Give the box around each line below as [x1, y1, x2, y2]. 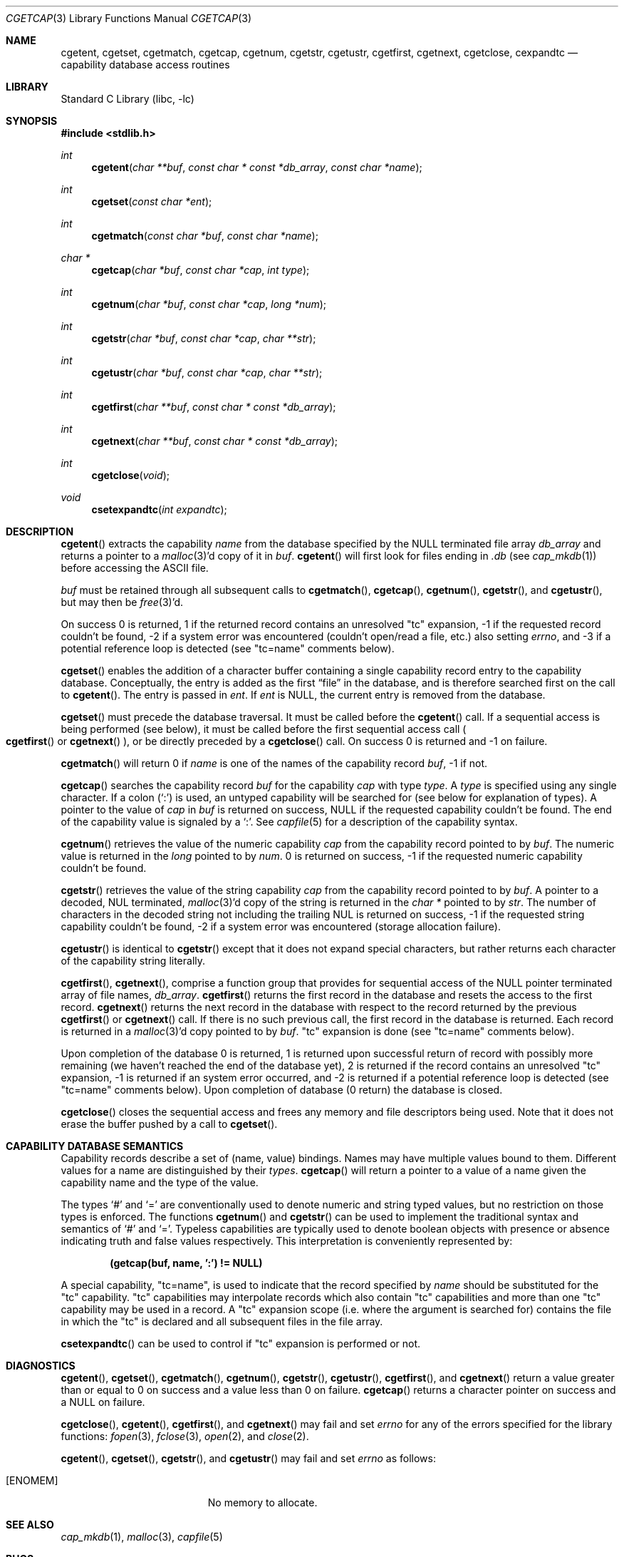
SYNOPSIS [6, 115, 58, 127]
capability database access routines [61, 58, 230, 71]
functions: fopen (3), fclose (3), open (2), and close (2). [61, 1430, 309, 1442]
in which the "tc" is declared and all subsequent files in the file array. [61, 1315, 383, 1327]
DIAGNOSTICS [6, 1360, 76, 1372]
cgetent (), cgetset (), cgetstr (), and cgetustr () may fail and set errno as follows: [61, 1452, 437, 1464]
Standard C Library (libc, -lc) [61, 93, 194, 105]
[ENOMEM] [6, 1474, 58, 1486]
